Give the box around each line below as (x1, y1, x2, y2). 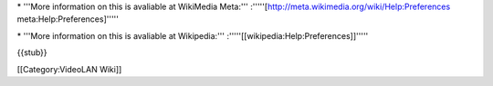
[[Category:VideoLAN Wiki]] (16, 63, 122, 74)
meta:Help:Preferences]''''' (16, 14, 119, 24)
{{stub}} (16, 47, 47, 58)
